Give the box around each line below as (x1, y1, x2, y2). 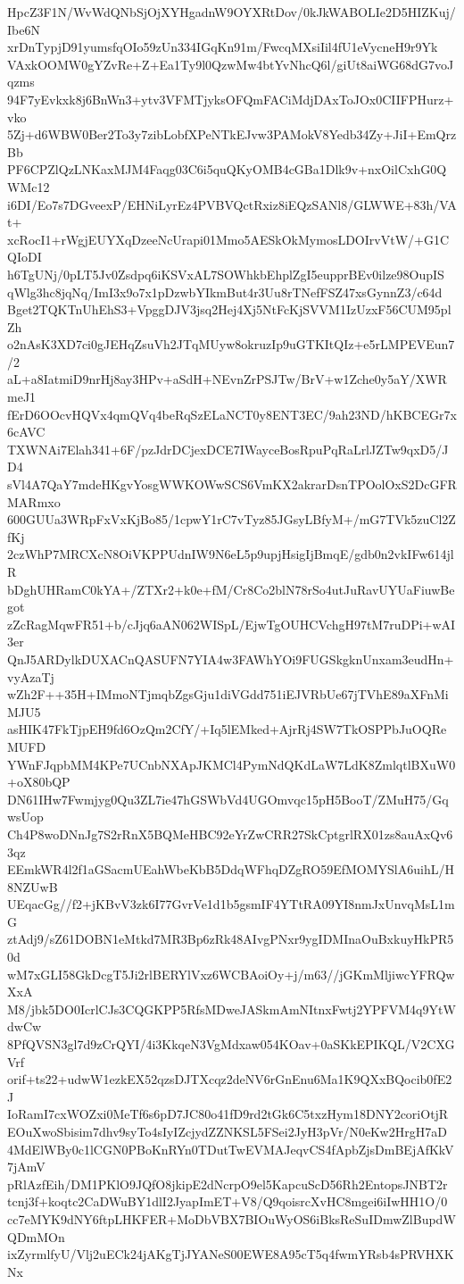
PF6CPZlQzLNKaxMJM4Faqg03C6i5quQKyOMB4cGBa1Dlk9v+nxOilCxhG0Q (7, 160, 447, 179)
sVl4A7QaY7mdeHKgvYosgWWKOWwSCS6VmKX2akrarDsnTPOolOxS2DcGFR (7, 475, 457, 494)
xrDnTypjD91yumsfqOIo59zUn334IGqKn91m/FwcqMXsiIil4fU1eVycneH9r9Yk (7, 38, 438, 56)
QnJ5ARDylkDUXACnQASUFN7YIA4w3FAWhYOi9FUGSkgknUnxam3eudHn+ (7, 649, 454, 668)
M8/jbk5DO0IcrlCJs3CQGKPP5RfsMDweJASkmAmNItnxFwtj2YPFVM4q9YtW (7, 999, 456, 1018)
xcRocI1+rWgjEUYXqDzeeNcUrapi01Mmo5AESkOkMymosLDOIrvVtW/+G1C (7, 229, 450, 248)
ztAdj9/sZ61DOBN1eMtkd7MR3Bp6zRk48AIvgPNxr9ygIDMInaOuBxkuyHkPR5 (7, 930, 454, 948)
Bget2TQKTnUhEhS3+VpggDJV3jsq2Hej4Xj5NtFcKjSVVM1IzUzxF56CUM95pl (7, 300, 452, 319)
